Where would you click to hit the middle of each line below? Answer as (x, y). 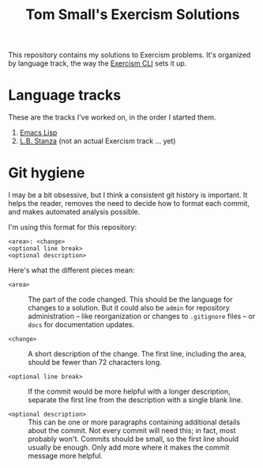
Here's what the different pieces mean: (72, 270)
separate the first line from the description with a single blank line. (135, 400)
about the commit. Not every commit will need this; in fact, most (132, 431)
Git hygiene (47, 173)
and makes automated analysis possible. (74, 212)
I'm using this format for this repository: (73, 227)
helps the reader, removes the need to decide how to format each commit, (129, 204)
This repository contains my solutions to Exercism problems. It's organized (130, 55)
